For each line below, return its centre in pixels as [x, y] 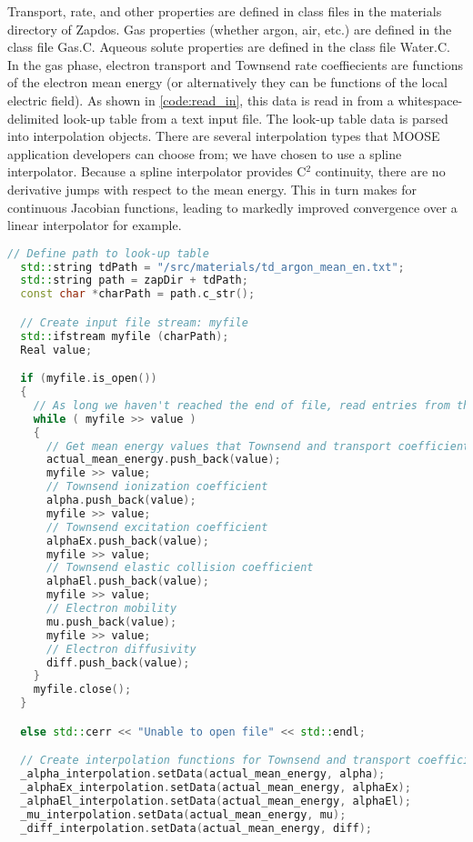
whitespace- [430, 100]
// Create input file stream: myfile [134, 322]
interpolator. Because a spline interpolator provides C [157, 171]
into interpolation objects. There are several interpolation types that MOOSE [224, 136]
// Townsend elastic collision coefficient [180, 568]
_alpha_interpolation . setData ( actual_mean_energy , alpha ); [203, 774]
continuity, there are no [380, 171]
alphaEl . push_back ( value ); [127, 581]
